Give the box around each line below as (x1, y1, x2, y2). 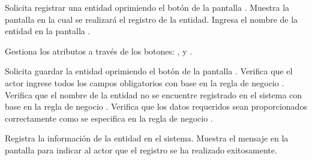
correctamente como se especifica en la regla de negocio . (5, 111, 213, 124)
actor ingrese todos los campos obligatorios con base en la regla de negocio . (5, 76, 284, 89)
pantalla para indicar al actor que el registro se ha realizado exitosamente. (5, 143, 277, 156)
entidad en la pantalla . (5, 25, 91, 37)
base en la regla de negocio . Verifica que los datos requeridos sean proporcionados (5, 100, 307, 113)
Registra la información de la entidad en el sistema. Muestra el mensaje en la (5, 132, 289, 144)
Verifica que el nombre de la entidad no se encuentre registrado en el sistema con (5, 88, 302, 101)
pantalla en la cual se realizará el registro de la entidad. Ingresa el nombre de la (5, 13, 298, 25)
